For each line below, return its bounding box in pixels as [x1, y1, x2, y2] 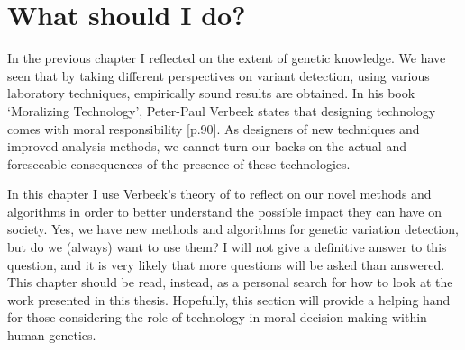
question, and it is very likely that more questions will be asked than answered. [7, 255, 445, 274]
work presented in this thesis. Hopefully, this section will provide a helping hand [7, 290, 451, 309]
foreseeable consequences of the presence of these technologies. [7, 154, 351, 173]
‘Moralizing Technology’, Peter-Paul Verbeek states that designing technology [7, 101, 436, 120]
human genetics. [7, 326, 96, 345]
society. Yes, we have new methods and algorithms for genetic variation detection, [7, 220, 459, 238]
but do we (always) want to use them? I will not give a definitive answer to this [7, 238, 447, 256]
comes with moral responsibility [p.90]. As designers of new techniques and [7, 119, 420, 138]
